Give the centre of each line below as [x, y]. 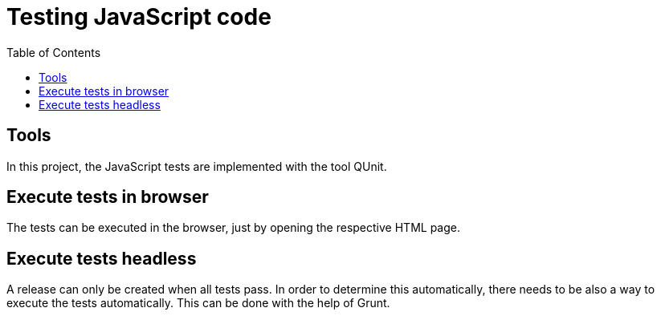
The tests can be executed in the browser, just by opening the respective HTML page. [233, 228]
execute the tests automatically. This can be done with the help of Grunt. [198, 303]
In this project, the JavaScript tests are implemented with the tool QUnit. [197, 166]
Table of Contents [54, 52]
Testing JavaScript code [139, 17]
